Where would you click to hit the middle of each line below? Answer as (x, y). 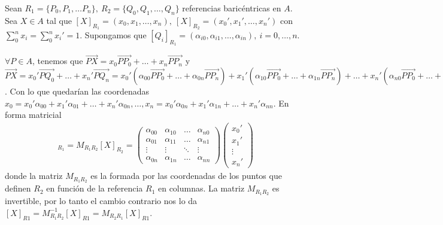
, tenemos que (57, 61)
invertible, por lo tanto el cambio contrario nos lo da (101, 201)
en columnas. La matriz (201, 188)
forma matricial (33, 115)
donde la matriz (34, 176)
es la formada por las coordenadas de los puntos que (186, 176)
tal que (59, 20)
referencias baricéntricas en (232, 8)
